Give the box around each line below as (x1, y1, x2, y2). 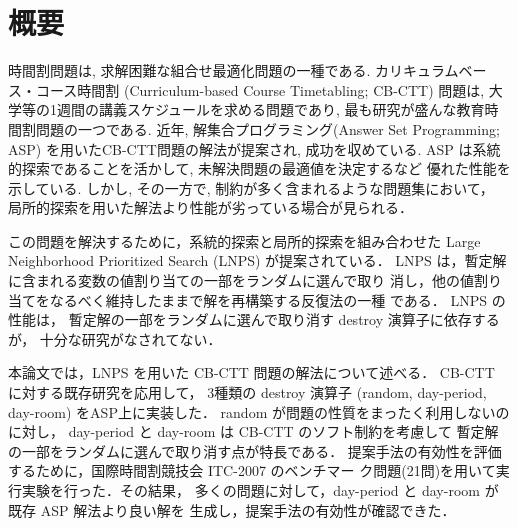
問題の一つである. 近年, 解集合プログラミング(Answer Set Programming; (35, 118, 500, 139)
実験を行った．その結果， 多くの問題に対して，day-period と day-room (21, 480, 480, 500)
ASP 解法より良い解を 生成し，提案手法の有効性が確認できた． (40, 499, 456, 520)
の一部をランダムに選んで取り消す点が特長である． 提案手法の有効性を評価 (8, 440, 502, 461)
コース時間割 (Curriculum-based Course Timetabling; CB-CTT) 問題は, (35, 79, 485, 100)
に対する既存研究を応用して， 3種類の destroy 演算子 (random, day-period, (8, 382, 487, 403)
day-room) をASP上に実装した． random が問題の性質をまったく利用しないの (8, 401, 510, 422)
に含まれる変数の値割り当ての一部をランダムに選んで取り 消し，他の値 (8, 270, 474, 291)
